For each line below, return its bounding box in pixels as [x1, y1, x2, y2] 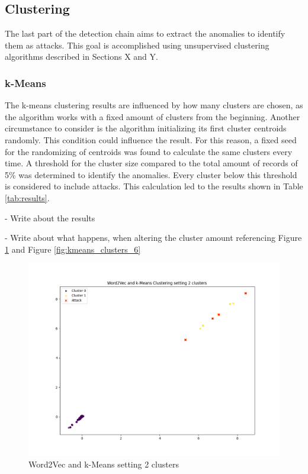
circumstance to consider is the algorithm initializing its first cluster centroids [5, 122, 287, 134]
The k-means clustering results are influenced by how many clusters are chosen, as [5, 99, 303, 111]
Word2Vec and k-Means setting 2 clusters [28, 457, 179, 470]
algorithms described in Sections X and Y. [5, 50, 158, 63]
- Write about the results [5, 211, 95, 224]
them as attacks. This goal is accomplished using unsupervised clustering [5, 38, 269, 51]
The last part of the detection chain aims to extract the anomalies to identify [5, 27, 285, 40]
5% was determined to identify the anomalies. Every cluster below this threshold [5, 168, 297, 180]
